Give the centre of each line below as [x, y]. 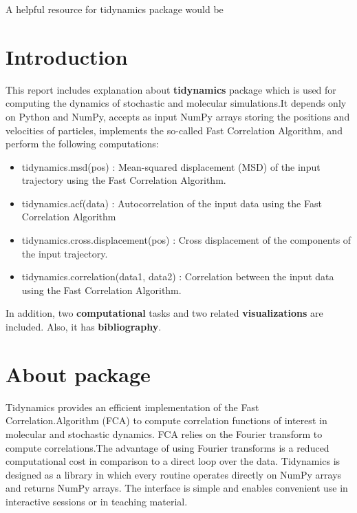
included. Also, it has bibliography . [84, 327]
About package [78, 374]
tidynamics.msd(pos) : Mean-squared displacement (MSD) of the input [171, 166]
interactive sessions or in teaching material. [97, 501]
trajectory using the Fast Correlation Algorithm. [124, 180]
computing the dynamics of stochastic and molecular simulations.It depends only [176, 103]
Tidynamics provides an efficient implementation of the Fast [132, 407]
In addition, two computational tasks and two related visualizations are [164, 313]
